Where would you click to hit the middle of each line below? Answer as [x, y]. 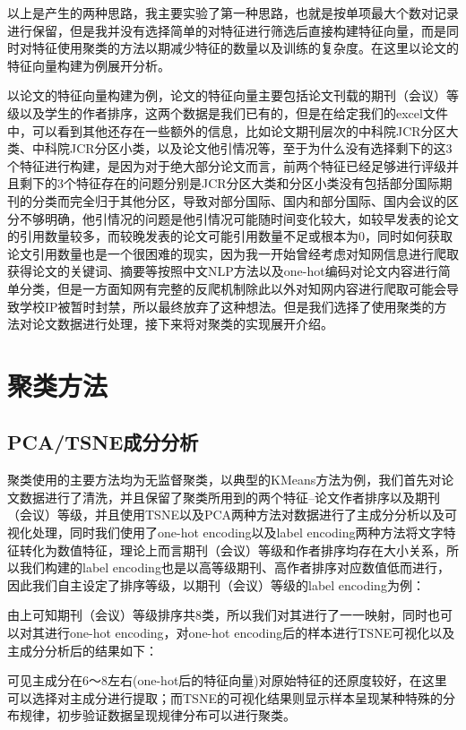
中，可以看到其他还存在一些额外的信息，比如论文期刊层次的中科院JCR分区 [227, 130]
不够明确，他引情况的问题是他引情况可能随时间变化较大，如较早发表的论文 [239, 218]
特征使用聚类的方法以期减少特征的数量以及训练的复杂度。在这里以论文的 [245, 48]
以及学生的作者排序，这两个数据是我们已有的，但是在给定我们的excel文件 [233, 112]
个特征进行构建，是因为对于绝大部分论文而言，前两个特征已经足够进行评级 [227, 165]
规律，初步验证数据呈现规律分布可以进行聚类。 [157, 715]
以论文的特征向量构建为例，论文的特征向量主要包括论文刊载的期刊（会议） [227, 95]
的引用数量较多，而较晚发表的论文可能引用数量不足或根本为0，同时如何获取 [230, 236]
